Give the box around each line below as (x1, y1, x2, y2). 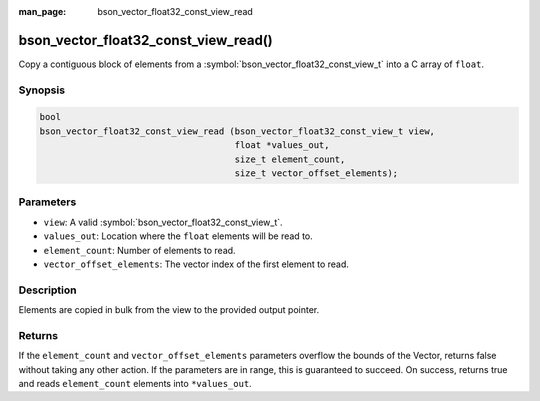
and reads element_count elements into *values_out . (18, 377, 252, 389)
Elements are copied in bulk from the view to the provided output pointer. (18, 304, 320, 316)
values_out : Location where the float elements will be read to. (43, 230, 314, 242)
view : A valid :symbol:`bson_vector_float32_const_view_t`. (43, 216, 284, 228)
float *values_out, (234, 140, 330, 151)
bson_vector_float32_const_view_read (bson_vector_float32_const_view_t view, (39, 125, 435, 137)
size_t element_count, (234, 153, 346, 165)
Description (18, 283, 77, 297)
